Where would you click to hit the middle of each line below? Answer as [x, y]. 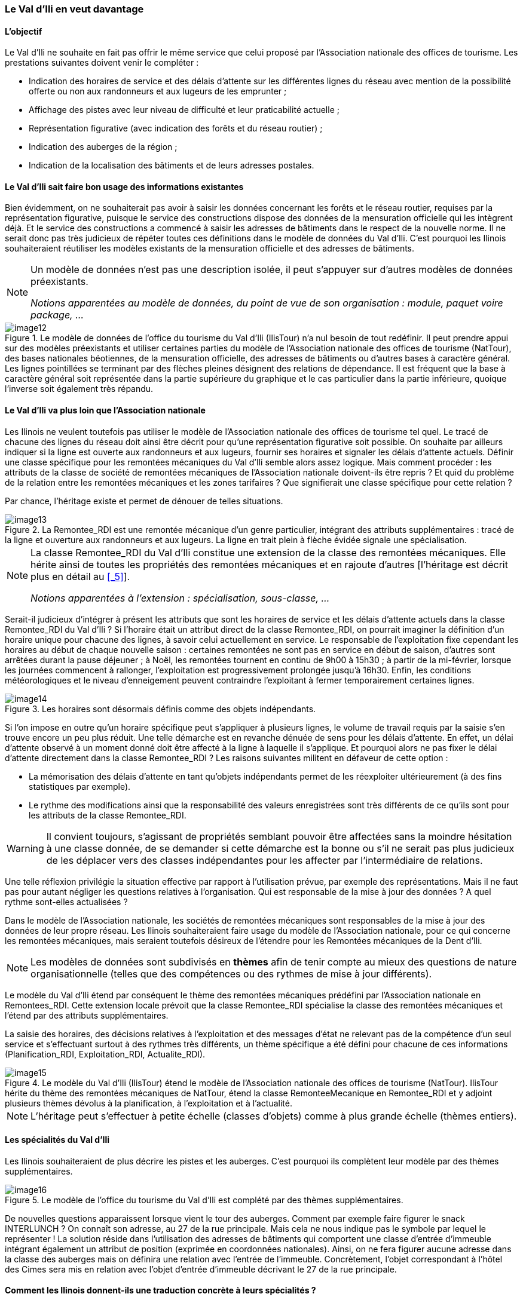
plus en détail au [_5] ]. [80, 576]
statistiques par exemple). [80, 786]
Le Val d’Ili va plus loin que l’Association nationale [105, 410]
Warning [25, 848]
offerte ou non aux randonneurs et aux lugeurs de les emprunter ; [158, 91]
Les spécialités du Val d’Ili [57, 1140]
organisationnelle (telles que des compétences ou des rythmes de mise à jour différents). [231, 974]
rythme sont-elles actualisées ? [66, 902]
